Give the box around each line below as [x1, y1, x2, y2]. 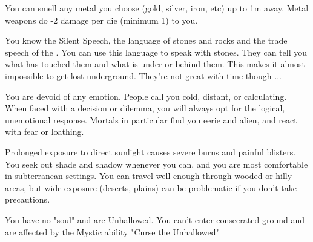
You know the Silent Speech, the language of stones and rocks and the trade [5, 34, 288, 47]
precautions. [5, 193, 50, 206]
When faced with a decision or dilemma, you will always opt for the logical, [5, 102, 285, 114]
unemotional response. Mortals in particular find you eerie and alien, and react [5, 113, 297, 126]
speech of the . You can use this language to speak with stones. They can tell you [5, 45, 307, 58]
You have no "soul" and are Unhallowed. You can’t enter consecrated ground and [5, 213, 305, 226]
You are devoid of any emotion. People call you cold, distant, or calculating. [5, 90, 287, 102]
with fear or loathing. [5, 125, 84, 138]
